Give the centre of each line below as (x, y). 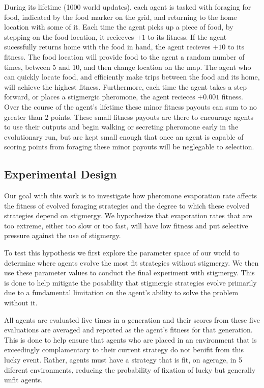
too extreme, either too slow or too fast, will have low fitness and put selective (126, 225)
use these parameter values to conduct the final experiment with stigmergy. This (129, 273)
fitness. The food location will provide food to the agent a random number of (124, 56)
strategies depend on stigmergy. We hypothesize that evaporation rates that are (128, 215)
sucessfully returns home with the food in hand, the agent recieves (107, 47)
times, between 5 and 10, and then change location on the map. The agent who (128, 67)
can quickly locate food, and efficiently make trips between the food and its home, (132, 77)
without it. (21, 303)
